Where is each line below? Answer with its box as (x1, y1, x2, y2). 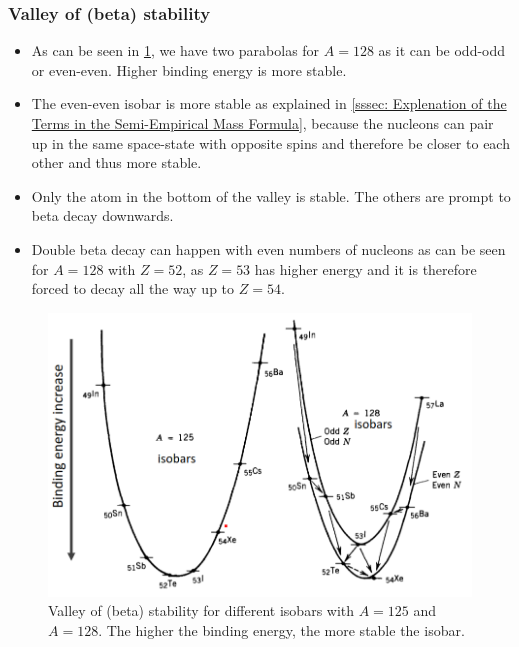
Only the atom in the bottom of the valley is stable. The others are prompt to (31, 185, 511, 206)
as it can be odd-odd (378, 40, 506, 61)
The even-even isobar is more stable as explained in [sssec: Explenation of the (31, 93, 507, 114)
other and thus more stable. (31, 152, 202, 173)
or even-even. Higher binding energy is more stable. (31, 59, 347, 80)
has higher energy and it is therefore (254, 258, 477, 279)
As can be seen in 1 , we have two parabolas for (31, 40, 320, 61)
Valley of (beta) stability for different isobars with (48, 600, 355, 621)
